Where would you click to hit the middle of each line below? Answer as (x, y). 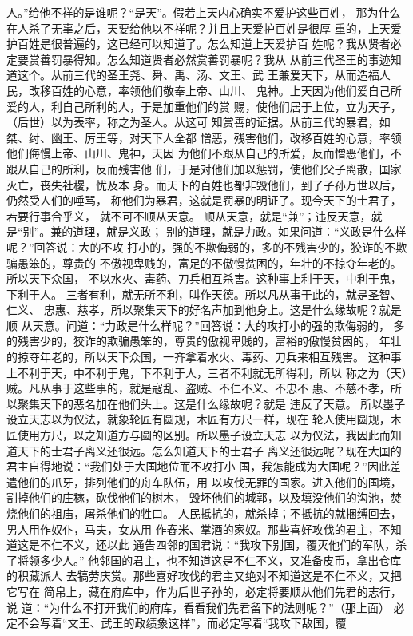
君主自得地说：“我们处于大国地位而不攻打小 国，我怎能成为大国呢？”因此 (198, 466)
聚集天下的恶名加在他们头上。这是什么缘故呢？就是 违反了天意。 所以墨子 (211, 403)
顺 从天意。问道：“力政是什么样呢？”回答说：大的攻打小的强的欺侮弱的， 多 (206, 325)
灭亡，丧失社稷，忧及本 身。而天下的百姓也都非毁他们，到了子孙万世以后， (204, 184)
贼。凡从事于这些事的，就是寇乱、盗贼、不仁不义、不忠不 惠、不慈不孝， (199, 388)
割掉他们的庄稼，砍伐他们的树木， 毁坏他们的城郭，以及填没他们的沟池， (199, 497)
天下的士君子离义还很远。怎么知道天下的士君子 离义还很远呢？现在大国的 (209, 450)
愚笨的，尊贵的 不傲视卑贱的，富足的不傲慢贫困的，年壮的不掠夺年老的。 (209, 262)
